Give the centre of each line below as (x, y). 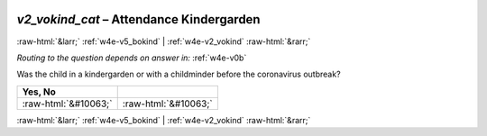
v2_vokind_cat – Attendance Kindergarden (138, 19)
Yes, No (39, 92)
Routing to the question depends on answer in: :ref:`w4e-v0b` (132, 58)
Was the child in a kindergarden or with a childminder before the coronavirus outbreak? (179, 74)
